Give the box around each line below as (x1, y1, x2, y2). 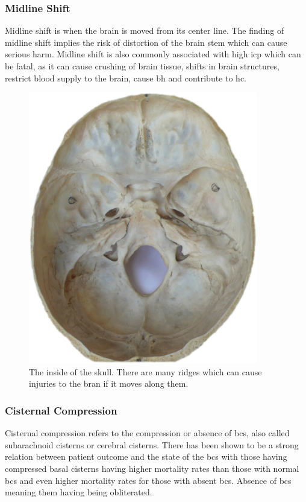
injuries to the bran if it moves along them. (29, 377, 189, 390)
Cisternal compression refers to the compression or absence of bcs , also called (5, 427, 290, 439)
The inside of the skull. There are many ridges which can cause (29, 365, 262, 378)
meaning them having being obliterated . (5, 486, 152, 498)
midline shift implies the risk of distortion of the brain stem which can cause (5, 36, 287, 48)
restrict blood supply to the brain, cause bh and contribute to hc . (5, 71, 247, 84)
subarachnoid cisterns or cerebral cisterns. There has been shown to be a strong (5, 438, 299, 451)
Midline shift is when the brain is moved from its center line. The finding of (5, 24, 284, 37)
